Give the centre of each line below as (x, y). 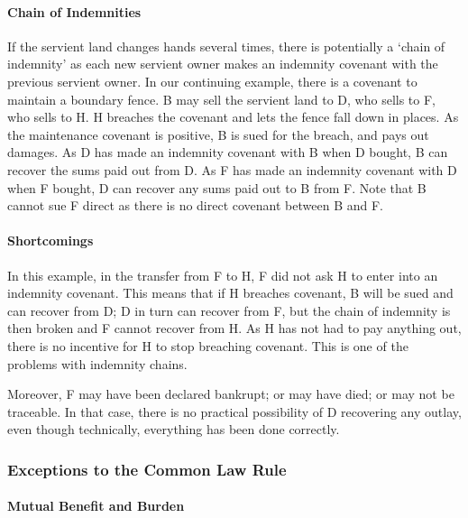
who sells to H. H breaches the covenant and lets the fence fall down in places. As (233, 117)
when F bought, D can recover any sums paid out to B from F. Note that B (217, 187)
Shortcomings (50, 240)
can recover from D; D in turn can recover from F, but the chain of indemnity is (229, 310)
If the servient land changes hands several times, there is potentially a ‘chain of (226, 46)
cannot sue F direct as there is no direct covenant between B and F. (195, 205)
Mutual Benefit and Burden (96, 506)
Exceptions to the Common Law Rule (147, 469)
